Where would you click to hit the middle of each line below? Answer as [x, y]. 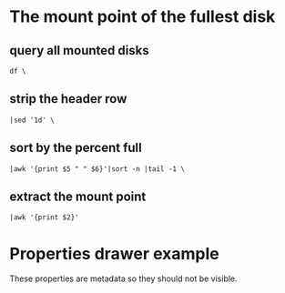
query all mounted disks [79, 51]
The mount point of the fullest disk [142, 17]
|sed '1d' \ [32, 120]
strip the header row [68, 99]
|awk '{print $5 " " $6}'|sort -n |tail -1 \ [97, 169]
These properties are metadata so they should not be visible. [124, 278]
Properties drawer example [115, 253]
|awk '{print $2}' [44, 217]
